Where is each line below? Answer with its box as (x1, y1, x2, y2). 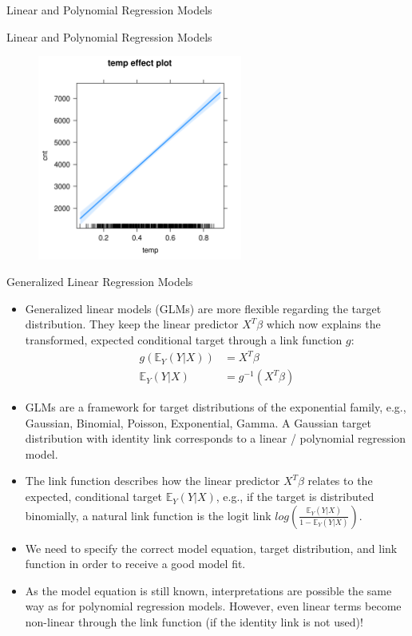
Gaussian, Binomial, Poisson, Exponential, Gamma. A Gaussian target (25, 414, 371, 431)
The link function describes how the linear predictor (25, 472, 280, 489)
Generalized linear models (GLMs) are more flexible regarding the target (25, 300, 382, 316)
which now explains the (266, 316, 381, 332)
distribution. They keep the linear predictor (25, 316, 239, 332)
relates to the (307, 472, 373, 489)
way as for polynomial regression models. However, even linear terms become (25, 598, 402, 614)
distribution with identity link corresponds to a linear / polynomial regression (25, 430, 406, 447)
